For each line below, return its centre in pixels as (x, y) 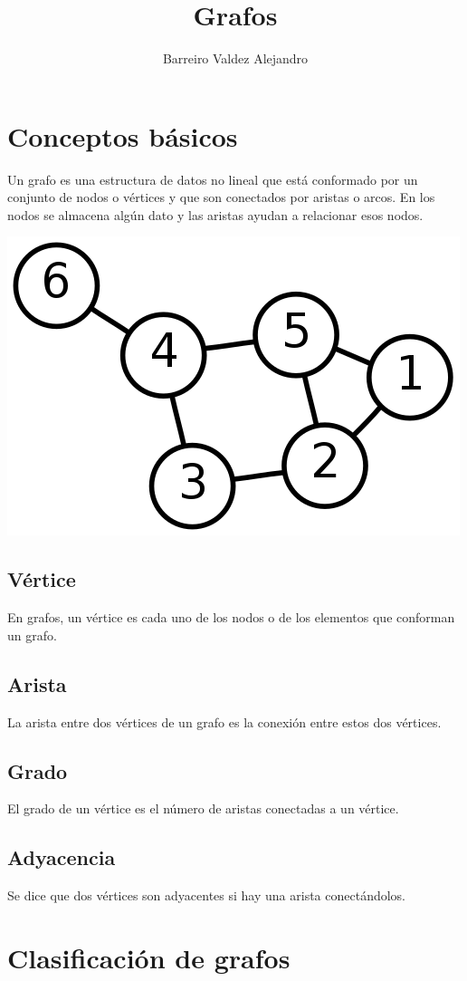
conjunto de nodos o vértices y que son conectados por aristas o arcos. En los (221, 197)
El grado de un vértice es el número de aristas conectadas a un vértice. (203, 808)
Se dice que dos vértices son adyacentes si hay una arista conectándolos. (207, 895)
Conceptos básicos (123, 135)
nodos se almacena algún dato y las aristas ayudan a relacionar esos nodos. (215, 214)
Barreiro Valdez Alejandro (235, 58)
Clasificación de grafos (149, 957)
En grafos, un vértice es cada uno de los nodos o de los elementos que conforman (231, 617)
